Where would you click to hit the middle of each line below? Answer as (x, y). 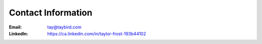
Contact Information (51, 13)
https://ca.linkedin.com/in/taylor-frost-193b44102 (97, 33)
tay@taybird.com (65, 27)
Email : (15, 27)
